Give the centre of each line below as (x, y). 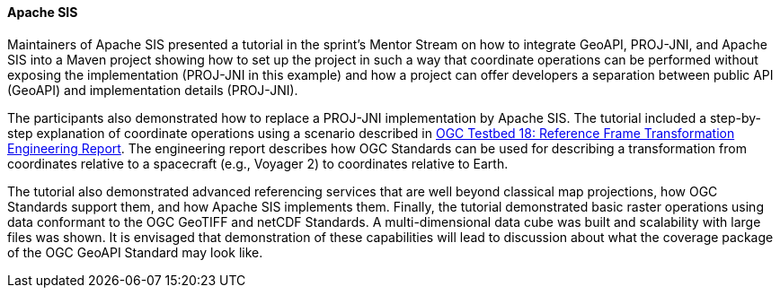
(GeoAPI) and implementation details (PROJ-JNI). (153, 90)
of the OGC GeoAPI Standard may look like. (135, 252)
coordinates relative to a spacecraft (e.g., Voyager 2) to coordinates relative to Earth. (258, 163)
